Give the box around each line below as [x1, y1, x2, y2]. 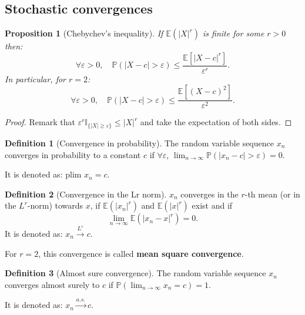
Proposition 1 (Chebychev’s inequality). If [5, 27, 163, 39]
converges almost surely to [5, 278, 100, 290]
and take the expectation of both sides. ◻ [140, 116, 292, 128]
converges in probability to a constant [5, 148, 141, 160]
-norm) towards [27, 199, 83, 212]
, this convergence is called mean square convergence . [38, 247, 244, 259]
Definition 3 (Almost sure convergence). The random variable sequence [5, 267, 266, 279]
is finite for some [203, 27, 264, 39]
